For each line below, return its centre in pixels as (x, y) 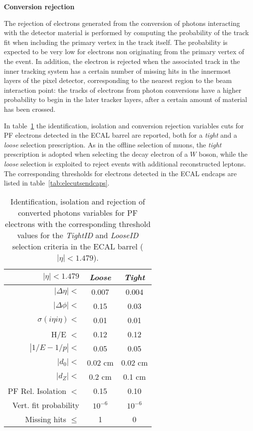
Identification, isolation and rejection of (78, 201)
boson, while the (223, 154)
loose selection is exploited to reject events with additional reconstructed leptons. (125, 163)
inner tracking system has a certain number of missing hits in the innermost (117, 71)
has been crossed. (30, 109)
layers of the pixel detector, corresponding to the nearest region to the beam (118, 80)
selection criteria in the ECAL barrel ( (78, 246)
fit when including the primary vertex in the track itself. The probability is (116, 42)
